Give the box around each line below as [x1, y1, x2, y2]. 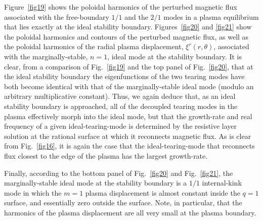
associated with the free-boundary [4, 11, 109, 22]
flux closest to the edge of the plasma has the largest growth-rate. [4, 150, 208, 161]
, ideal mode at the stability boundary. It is [107, 51, 242, 61]
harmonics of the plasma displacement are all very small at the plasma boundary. [4, 207, 256, 217]
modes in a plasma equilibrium [163, 11, 259, 22]
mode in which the [4, 187, 62, 198]
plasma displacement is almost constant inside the [85, 187, 240, 198]
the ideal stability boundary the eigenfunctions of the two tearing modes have [4, 71, 245, 82]
